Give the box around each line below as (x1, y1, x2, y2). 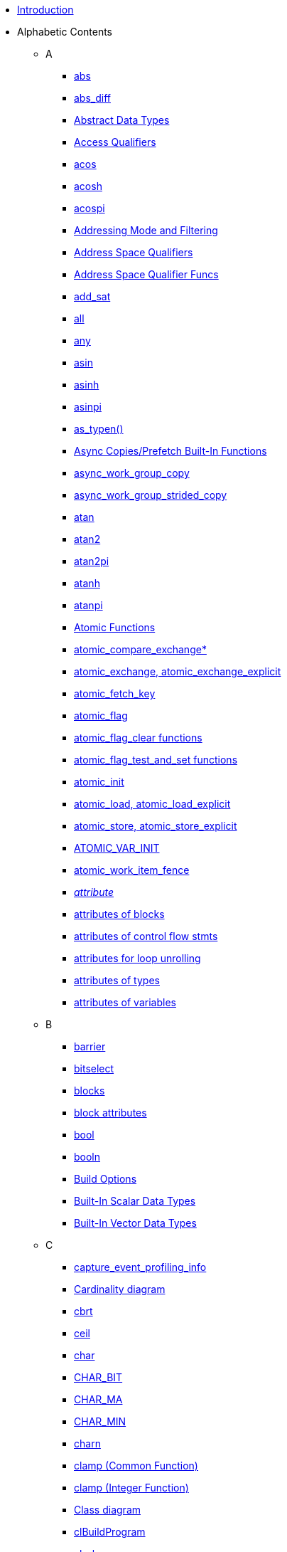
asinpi (74, 401, 102, 413)
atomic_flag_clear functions (74, 732, 202, 744)
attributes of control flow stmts (74, 930, 218, 942)
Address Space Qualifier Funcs (74, 268, 219, 280)
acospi (74, 202, 105, 214)
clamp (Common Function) (74, 1459, 198, 1472)
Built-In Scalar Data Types (74, 1195, 196, 1207)
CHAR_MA (74, 1393, 123, 1405)
